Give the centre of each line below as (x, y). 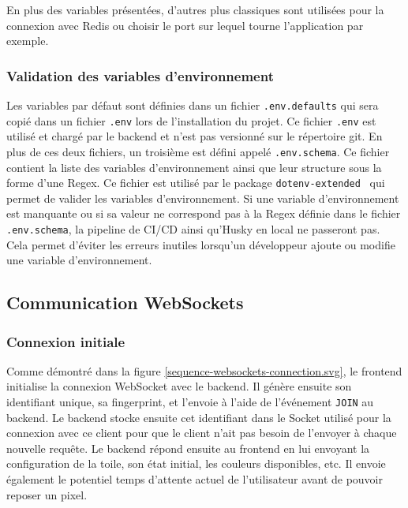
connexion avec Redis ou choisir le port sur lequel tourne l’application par (185, 25)
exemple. (28, 41)
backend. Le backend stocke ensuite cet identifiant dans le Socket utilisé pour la (199, 417)
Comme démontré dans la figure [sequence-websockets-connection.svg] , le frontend (204, 370)
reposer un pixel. (47, 494)
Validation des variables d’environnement (140, 75)
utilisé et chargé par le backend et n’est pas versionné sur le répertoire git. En (195, 136)
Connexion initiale (66, 341)
